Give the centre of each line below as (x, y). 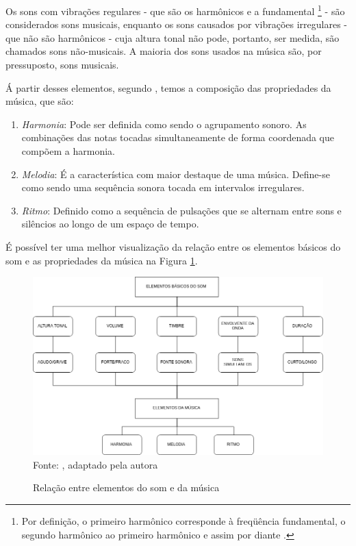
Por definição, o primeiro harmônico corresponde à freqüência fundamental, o (183, 521)
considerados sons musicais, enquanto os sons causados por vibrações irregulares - (176, 24)
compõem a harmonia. (68, 151)
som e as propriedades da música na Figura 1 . (102, 260)
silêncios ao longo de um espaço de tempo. (110, 224)
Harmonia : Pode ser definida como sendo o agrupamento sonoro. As (164, 124)
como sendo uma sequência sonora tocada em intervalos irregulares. (163, 187)
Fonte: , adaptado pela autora (96, 464)
